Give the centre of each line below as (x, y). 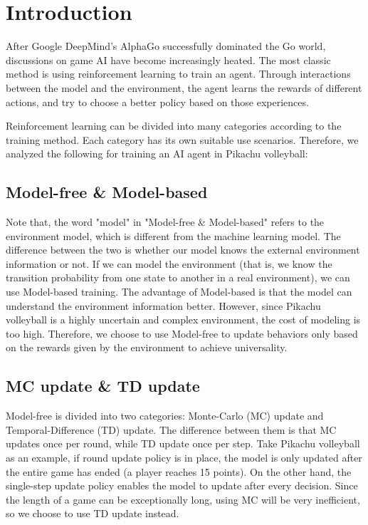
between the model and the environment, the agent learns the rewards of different (184, 87)
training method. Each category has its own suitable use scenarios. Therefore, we (182, 139)
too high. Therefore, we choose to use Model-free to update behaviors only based (182, 333)
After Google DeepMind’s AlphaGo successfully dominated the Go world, (166, 46)
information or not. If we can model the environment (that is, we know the (169, 263)
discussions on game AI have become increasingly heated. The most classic (168, 59)
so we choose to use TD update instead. (93, 513)
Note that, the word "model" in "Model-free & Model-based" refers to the (165, 222)
